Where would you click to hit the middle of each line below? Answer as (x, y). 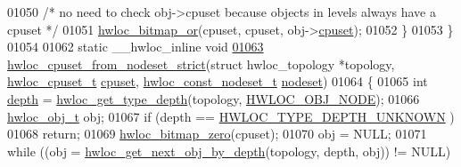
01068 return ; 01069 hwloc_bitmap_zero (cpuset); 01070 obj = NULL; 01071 (217, 134)
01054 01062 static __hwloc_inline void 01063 (136, 47)
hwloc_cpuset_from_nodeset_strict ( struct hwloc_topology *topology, (201, 64)
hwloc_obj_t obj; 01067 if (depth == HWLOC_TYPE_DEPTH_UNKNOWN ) (231, 116)
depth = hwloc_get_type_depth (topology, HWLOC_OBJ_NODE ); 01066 (214, 98)
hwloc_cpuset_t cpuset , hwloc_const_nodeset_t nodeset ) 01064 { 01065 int (218, 81)
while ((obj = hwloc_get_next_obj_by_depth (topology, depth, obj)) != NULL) (229, 151)
